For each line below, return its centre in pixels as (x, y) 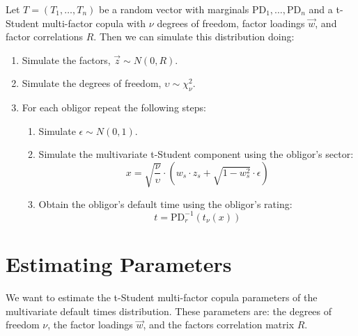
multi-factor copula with (94, 23)
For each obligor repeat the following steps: (114, 107)
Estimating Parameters (119, 264)
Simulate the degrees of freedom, (92, 83)
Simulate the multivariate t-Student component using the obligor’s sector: (196, 154)
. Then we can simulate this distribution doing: (194, 37)
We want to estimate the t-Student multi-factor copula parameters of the (162, 297)
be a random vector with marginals (174, 9)
